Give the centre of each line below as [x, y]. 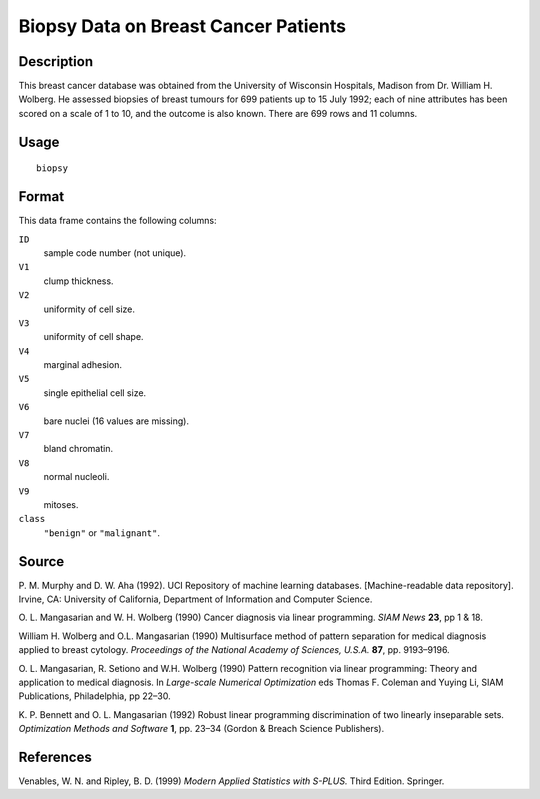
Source [41, 561]
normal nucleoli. [76, 477]
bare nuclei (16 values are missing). [116, 421]
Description [56, 61]
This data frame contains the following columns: [117, 221]
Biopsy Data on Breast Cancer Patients [182, 26]
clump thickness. [78, 281]
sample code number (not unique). [115, 252]
